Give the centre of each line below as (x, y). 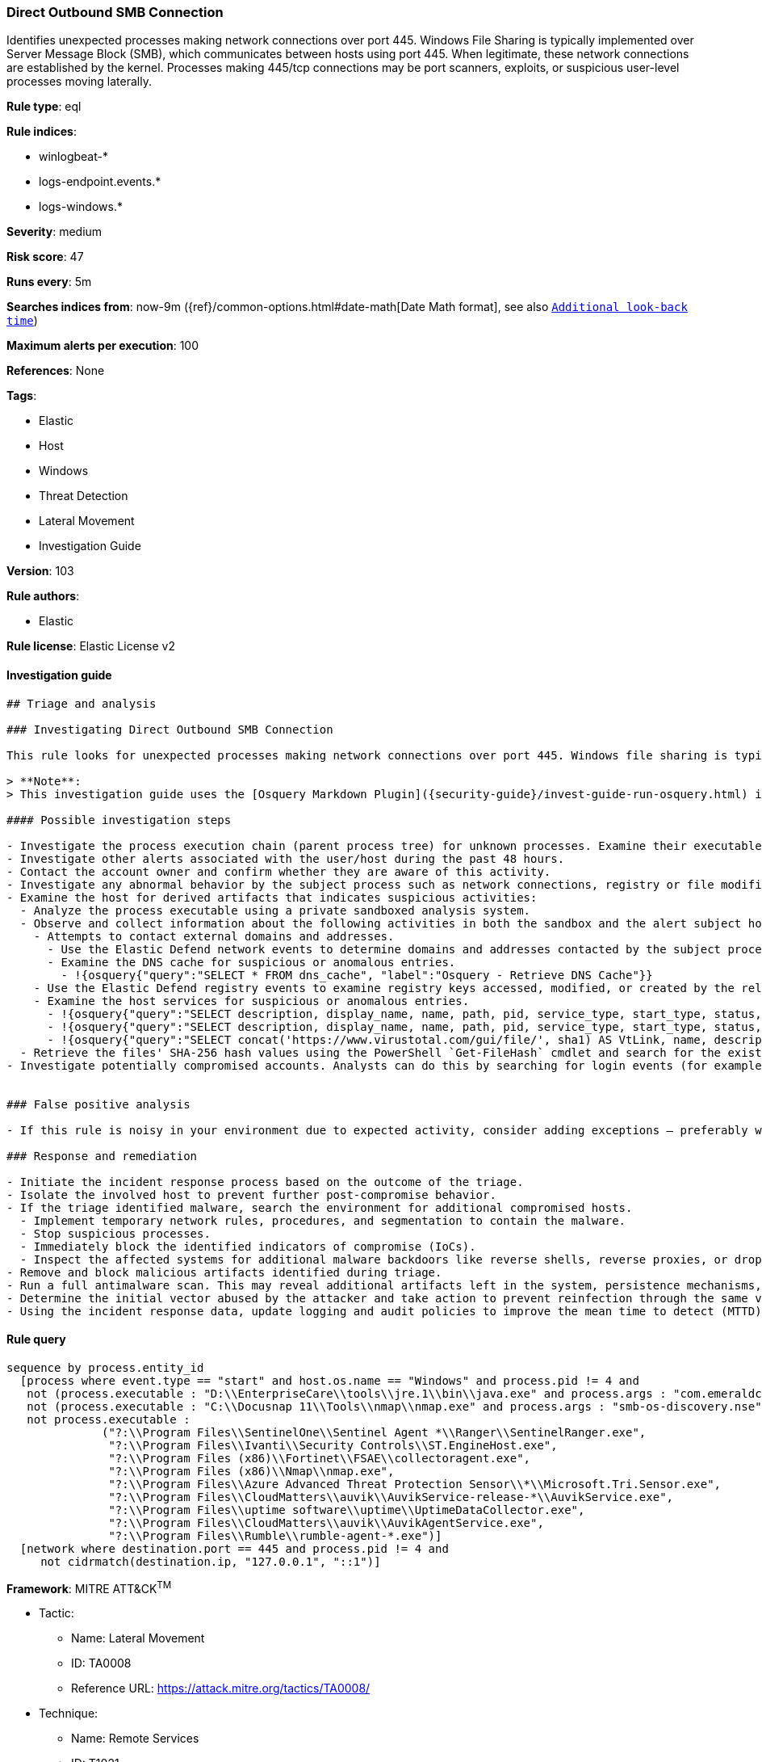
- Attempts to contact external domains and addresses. (214, 936)
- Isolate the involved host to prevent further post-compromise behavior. (251, 1194)
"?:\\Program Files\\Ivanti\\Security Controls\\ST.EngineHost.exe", (333, 1445)
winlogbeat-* (73, 157)
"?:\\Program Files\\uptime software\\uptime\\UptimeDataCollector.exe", (347, 1510)
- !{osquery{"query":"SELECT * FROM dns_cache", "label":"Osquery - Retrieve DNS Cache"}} (357, 975)
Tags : (22, 396)
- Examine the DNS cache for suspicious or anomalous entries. (251, 962)
